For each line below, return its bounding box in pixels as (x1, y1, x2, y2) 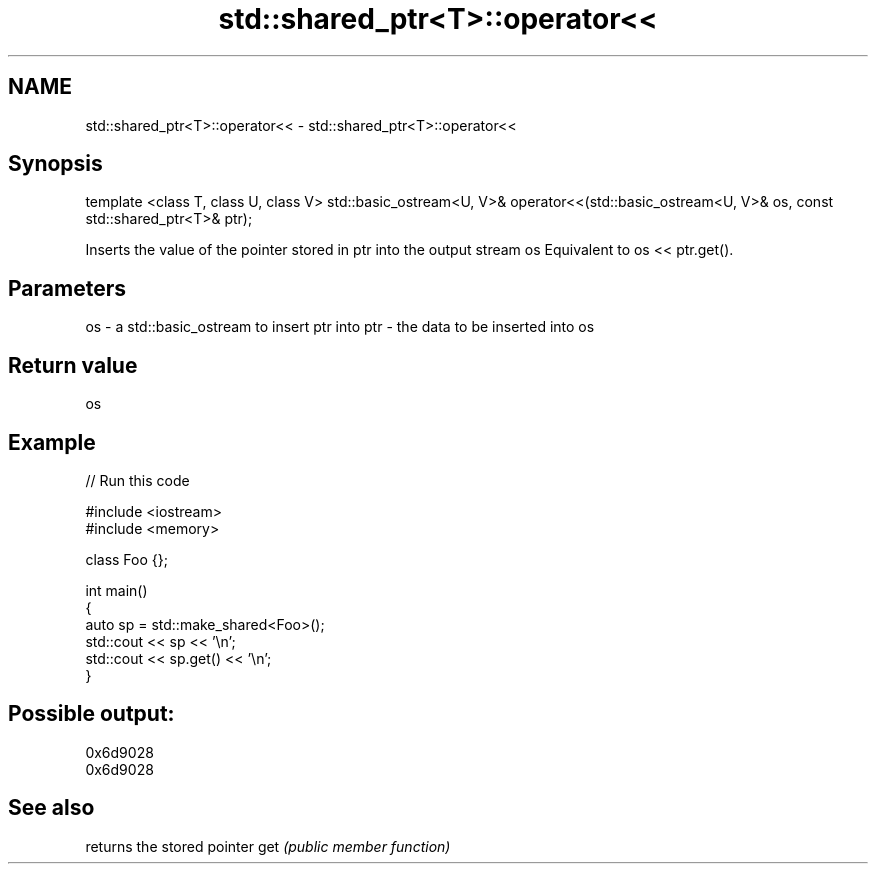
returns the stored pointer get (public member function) (85, 837, 451, 855)
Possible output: (8, 701, 175, 727)
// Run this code (85, 471, 190, 489)
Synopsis (8, 151, 103, 177)
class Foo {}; (85, 550, 168, 568)
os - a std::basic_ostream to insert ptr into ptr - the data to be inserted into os (85, 318, 595, 336)
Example (8, 429, 96, 455)
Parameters (8, 275, 126, 301)
